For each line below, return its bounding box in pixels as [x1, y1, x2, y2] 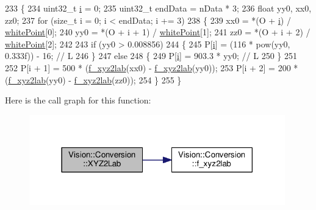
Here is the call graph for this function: [5, 94, 151, 107]
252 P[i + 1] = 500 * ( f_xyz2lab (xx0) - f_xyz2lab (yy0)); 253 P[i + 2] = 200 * [5, 61, 298, 74]
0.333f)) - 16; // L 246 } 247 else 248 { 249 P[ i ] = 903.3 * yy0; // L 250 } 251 [5, 49, 297, 62]
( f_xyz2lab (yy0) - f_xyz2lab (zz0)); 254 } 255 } [5, 73, 182, 86]
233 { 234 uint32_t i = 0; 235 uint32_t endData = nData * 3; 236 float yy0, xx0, [5, 2, 312, 14]
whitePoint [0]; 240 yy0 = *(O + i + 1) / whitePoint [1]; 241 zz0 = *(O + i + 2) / [5, 26, 311, 38]
